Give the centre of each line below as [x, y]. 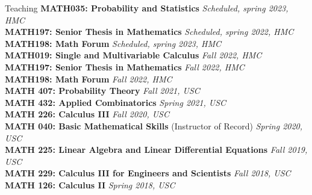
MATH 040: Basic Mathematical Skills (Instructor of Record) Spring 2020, [154, 125]
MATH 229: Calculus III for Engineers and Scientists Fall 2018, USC [148, 173]
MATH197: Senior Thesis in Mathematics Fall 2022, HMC [125, 67]
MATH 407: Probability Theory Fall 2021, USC [102, 91]
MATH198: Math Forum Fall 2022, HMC [89, 79]
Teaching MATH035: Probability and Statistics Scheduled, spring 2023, [147, 8]
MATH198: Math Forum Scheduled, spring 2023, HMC [113, 43]
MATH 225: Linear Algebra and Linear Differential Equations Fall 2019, [156, 150]
